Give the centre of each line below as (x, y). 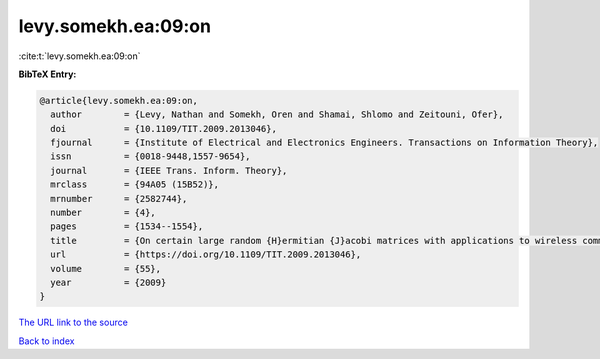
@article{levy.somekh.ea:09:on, (119, 100)
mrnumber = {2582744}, (119, 198)
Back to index (46, 341)
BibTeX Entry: (47, 74)
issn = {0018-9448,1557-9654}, (150, 156)
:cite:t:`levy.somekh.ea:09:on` (79, 56)
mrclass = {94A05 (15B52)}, (135, 184)
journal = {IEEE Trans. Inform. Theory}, (169, 170)
